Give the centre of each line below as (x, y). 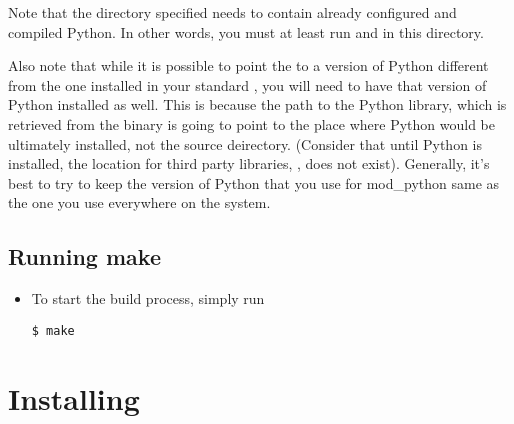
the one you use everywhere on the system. (139, 202)
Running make (84, 256)
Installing (74, 397)
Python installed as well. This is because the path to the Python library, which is (257, 104)
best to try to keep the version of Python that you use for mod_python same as (254, 182)
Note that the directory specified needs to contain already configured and (232, 12)
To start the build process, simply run (148, 298)
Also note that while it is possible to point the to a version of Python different (248, 65)
